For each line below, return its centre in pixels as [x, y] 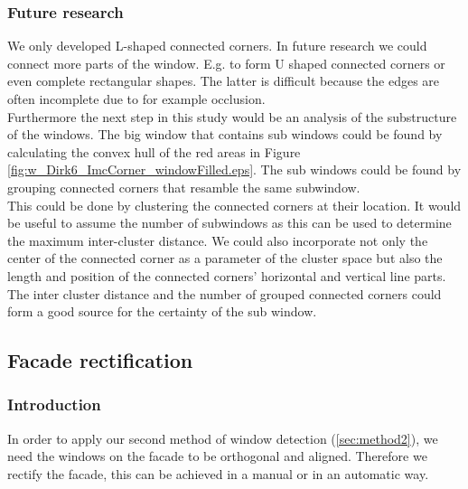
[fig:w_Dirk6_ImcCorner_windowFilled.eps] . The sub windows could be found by [234, 169]
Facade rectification [100, 360]
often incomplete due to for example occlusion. [136, 99]
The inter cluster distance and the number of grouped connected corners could [225, 293]
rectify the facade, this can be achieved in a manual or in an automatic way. [218, 473]
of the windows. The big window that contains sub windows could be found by [225, 134]
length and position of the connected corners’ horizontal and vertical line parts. [227, 275]
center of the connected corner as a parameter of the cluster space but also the [225, 258]
